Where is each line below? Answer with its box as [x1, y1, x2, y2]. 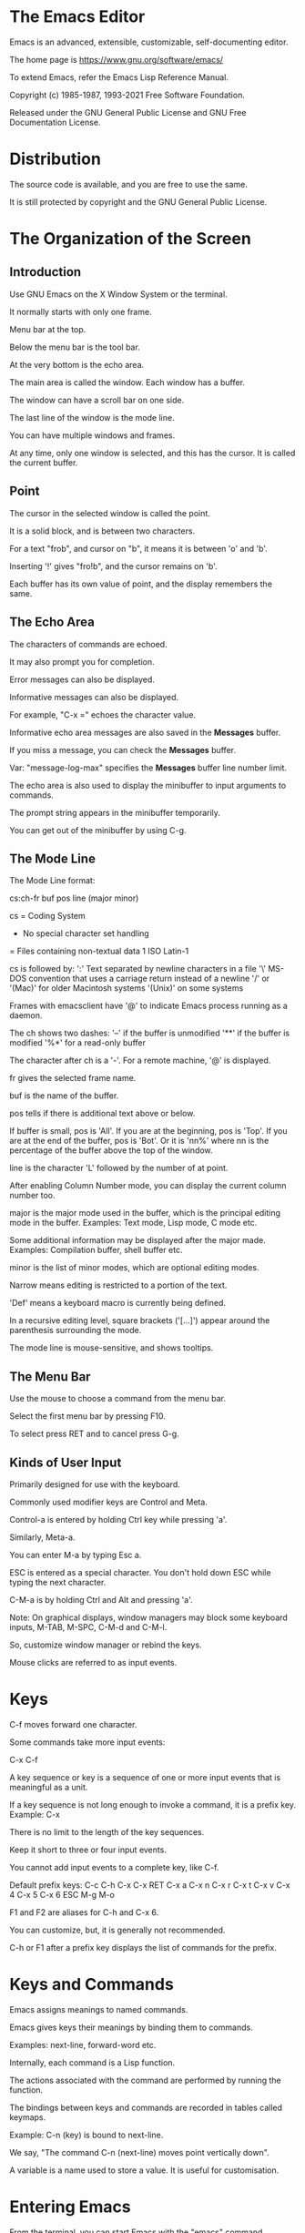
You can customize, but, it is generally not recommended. [9, 1924, 226, 1935]
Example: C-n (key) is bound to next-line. [9, 2129, 164, 2140]
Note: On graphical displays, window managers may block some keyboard [9, 1612, 289, 1623]
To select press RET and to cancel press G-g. [9, 1428, 179, 1440]
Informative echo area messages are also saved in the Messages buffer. [9, 727, 281, 738]
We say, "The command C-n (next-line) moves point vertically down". [9, 2146, 270, 2157]
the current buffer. [9, 457, 78, 468]
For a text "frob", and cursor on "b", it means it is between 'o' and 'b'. [9, 543, 269, 554]
